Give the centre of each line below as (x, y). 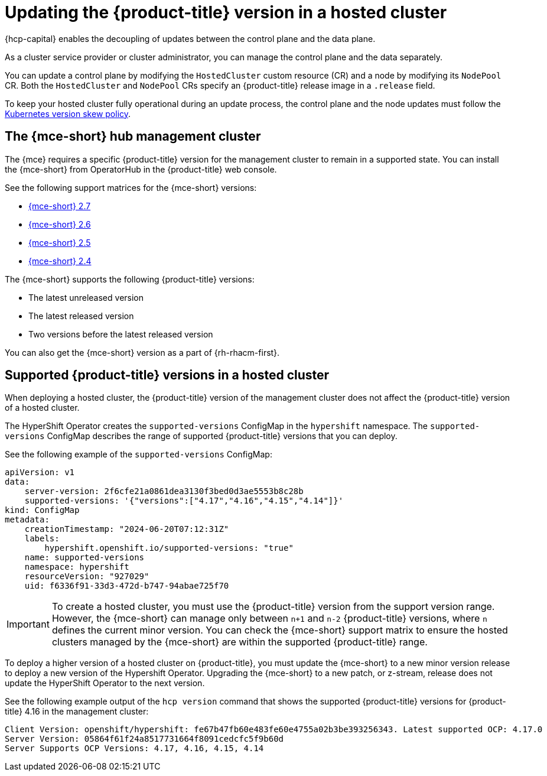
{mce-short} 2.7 (60, 206)
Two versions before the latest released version (121, 334)
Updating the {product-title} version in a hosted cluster (226, 12)
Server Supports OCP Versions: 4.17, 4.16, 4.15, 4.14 (134, 749)
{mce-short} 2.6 (60, 224)
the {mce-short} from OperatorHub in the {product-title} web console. (141, 169)
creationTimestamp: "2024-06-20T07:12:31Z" (127, 529)
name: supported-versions (84, 558)
